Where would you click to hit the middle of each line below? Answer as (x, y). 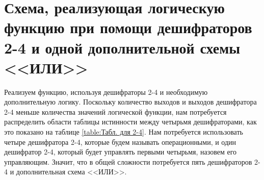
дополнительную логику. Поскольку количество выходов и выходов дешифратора (130, 102)
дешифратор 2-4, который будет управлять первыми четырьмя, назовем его (121, 152)
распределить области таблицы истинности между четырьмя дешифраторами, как (130, 122)
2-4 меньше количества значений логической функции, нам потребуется (115, 111)
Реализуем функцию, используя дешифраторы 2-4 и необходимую (106, 92)
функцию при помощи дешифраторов (128, 27)
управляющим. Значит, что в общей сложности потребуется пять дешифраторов (128, 161)
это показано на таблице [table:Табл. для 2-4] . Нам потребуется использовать (124, 132)
